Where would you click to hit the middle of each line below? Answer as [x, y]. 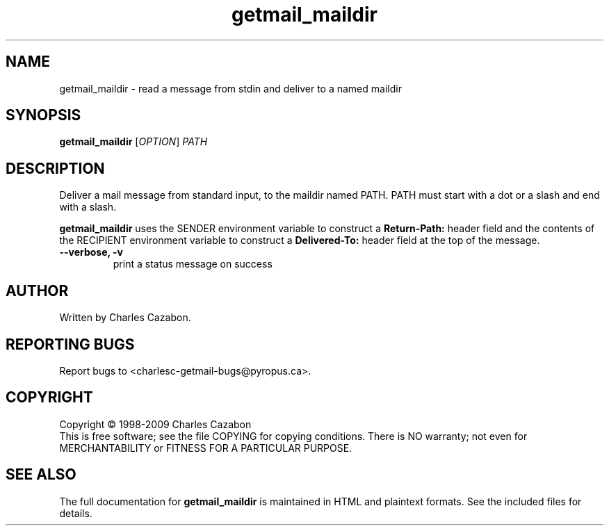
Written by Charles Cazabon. [125, 318]
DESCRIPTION [55, 168]
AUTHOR [37, 291]
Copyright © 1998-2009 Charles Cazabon [155, 424]
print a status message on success [193, 264]
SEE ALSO [41, 475]
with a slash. [88, 207]
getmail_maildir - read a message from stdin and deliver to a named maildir [230, 88]
